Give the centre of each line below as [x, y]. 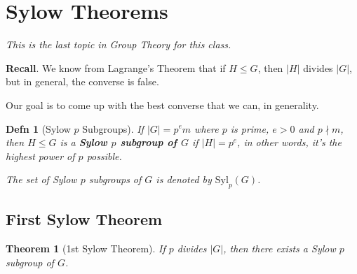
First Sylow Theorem [84, 219]
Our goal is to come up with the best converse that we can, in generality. [162, 104]
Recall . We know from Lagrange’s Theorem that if [116, 67]
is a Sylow [83, 142]
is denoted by [184, 179]
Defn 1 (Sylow [38, 128]
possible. [104, 156]
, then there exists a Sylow [279, 248]
